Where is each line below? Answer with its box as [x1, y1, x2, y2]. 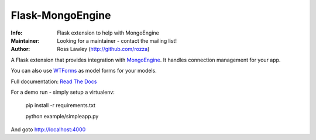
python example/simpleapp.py [25, 112, 99, 119]
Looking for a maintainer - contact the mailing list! [57, 37, 177, 44]
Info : [11, 29, 23, 36]
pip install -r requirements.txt [25, 102, 96, 109]
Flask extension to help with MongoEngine [57, 29, 159, 36]
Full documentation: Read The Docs [11, 78, 97, 85]
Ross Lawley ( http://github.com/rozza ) [57, 46, 150, 53]
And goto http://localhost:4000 [11, 126, 86, 133]
